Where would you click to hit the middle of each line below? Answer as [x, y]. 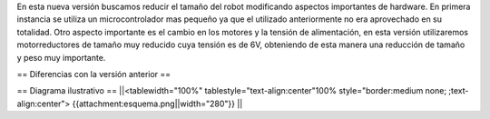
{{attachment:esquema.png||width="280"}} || [157, 104]
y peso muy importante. [61, 57]
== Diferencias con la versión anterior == [94, 74]
